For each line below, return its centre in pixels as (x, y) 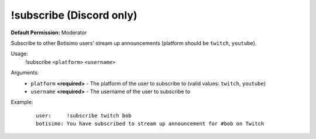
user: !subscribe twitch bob (84, 115)
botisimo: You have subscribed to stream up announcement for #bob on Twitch (150, 124)
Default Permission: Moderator (49, 33)
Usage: (20, 54)
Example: (22, 102)
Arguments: (25, 73)
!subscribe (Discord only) (74, 15)
